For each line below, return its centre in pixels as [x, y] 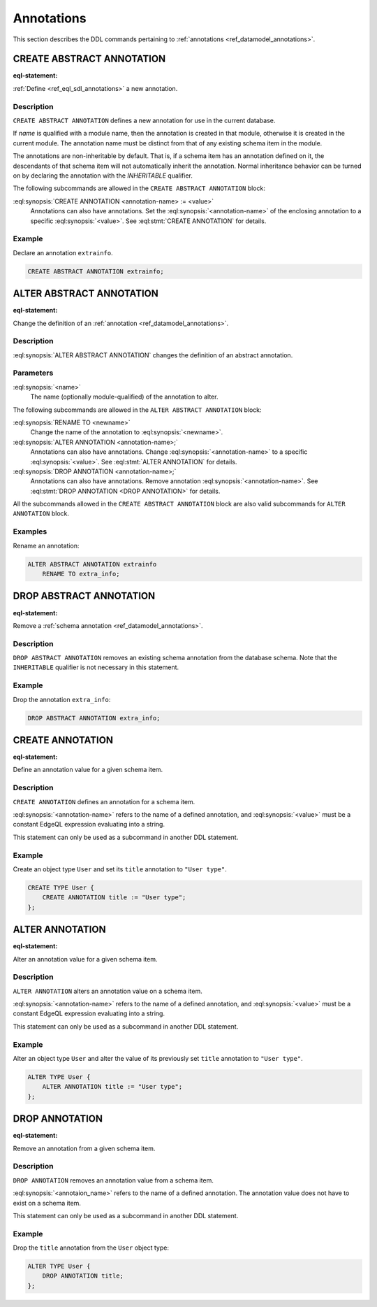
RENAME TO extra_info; [81, 574]
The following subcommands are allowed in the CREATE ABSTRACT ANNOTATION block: [139, 188]
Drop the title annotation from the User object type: [91, 1248]
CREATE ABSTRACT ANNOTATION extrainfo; [96, 271]
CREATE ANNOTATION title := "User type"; [114, 898]
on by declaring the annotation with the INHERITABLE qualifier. [103, 176]
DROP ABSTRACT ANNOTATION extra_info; [94, 718]
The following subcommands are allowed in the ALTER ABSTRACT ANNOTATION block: [137, 410]
